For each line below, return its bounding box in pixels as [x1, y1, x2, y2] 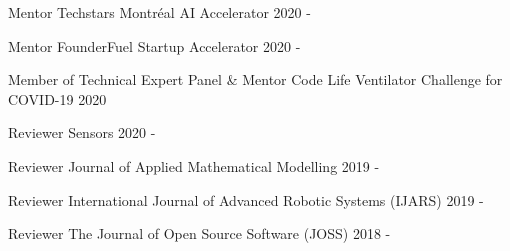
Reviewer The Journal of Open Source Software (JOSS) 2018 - [8, 223, 391, 244]
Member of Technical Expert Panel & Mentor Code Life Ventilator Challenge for [8, 69, 503, 90]
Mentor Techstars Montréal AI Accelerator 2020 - [8, 2, 311, 22]
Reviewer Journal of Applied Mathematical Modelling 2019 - [8, 155, 380, 176]
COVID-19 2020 [8, 88, 107, 109]
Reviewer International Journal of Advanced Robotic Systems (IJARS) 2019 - [8, 189, 484, 210]
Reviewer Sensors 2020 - [8, 122, 156, 143]
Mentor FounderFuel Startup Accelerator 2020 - [8, 35, 301, 56]
